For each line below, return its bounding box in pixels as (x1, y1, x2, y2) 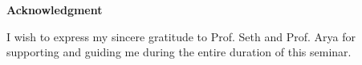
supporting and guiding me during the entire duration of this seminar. (6, 44, 352, 60)
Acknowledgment (6, 2, 103, 17)
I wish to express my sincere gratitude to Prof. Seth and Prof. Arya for (6, 28, 356, 44)
